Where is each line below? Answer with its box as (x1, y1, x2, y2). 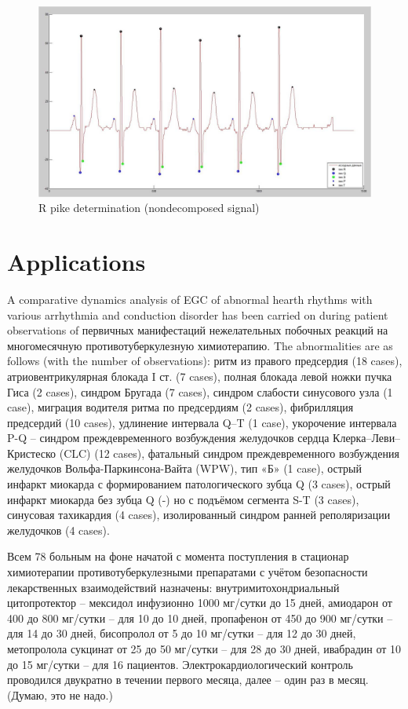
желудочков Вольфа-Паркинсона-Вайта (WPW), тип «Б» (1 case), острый (7, 460, 362, 477)
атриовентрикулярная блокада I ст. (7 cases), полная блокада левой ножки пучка (7, 367, 392, 384)
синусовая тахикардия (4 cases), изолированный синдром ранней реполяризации (7, 506, 391, 523)
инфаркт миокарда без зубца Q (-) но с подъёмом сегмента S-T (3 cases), (7, 491, 359, 507)
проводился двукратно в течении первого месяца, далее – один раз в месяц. (7, 671, 369, 688)
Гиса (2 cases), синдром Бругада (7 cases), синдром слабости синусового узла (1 (7, 383, 393, 400)
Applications (7, 246, 146, 278)
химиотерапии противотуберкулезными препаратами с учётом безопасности (7, 564, 368, 580)
